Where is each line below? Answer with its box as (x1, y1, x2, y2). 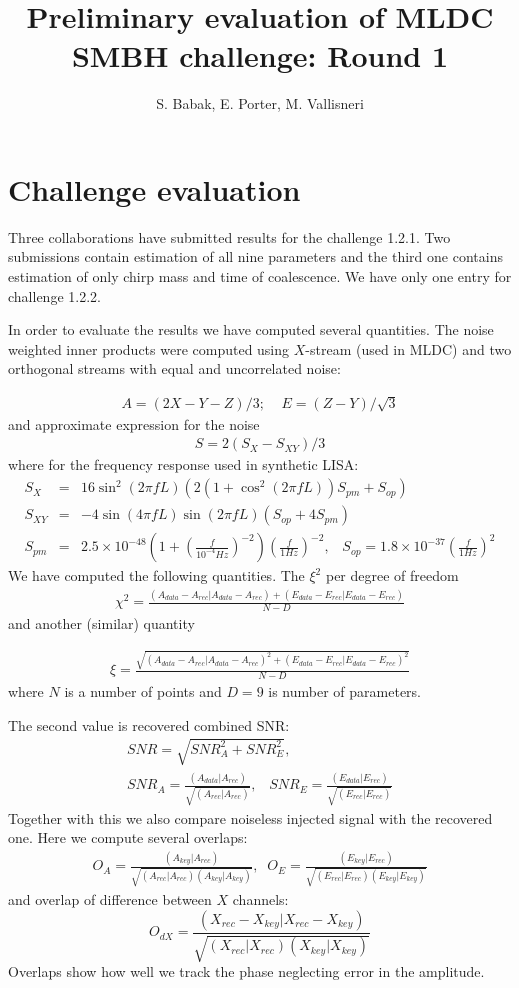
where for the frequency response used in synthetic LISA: (8, 454, 359, 475)
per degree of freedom (325, 565, 459, 586)
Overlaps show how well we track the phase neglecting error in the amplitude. (8, 961, 485, 982)
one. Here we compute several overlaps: (8, 827, 248, 848)
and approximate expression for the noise (8, 413, 260, 434)
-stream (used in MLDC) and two (305, 338, 512, 359)
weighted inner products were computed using (8, 338, 290, 359)
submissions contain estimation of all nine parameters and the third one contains (8, 246, 503, 267)
